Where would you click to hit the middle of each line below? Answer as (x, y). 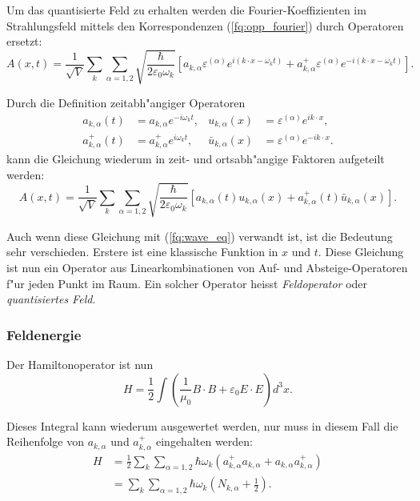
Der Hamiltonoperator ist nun (80, 364)
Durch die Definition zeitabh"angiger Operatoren (126, 103)
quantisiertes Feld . (51, 299)
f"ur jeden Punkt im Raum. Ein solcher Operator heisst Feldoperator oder (187, 283)
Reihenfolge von (46, 441)
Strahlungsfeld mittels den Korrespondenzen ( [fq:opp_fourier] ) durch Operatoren (205, 25)
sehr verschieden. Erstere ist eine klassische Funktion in (142, 252)
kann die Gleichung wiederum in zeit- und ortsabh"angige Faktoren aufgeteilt (196, 159)
